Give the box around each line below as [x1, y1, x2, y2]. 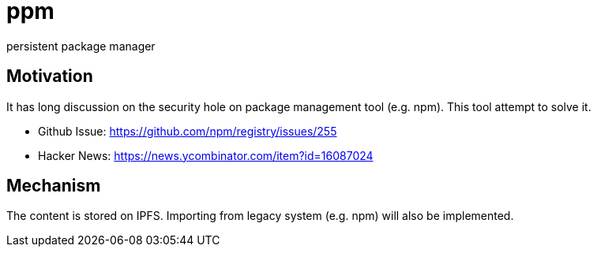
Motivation [6, 66, 93, 87]
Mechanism [6, 176, 101, 196]
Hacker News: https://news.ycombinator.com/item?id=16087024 [38, 148, 374, 162]
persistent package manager [6, 39, 156, 53]
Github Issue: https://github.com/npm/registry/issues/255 [38, 124, 337, 138]
